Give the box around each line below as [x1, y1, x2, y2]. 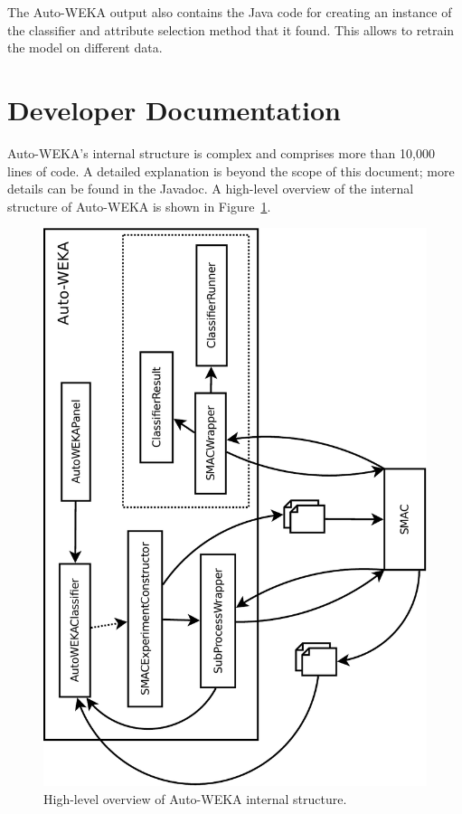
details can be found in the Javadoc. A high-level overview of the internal [7, 179, 414, 198]
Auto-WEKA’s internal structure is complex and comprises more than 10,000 [7, 143, 435, 162]
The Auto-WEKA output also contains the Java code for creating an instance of [7, 3, 452, 21]
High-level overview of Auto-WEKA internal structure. [43, 789, 347, 808]
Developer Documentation [7, 90, 341, 128]
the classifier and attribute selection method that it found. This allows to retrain [7, 20, 455, 39]
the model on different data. [7, 38, 163, 57]
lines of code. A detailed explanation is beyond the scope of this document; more [7, 161, 455, 180]
